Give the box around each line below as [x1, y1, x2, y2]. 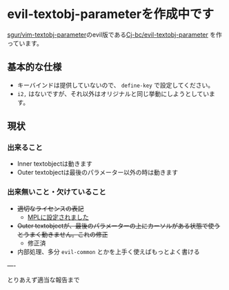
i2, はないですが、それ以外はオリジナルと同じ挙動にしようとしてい [17, 89, 210, 97]
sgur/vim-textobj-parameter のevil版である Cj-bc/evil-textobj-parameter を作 [7, 30, 222, 39]
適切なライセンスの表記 [17, 204, 84, 213]
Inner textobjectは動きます [17, 159, 93, 168]
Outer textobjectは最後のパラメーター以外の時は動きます [17, 168, 178, 177]
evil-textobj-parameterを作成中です [7, 6, 215, 22]
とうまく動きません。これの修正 [17, 230, 108, 238]
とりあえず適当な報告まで [7, 275, 80, 284]
